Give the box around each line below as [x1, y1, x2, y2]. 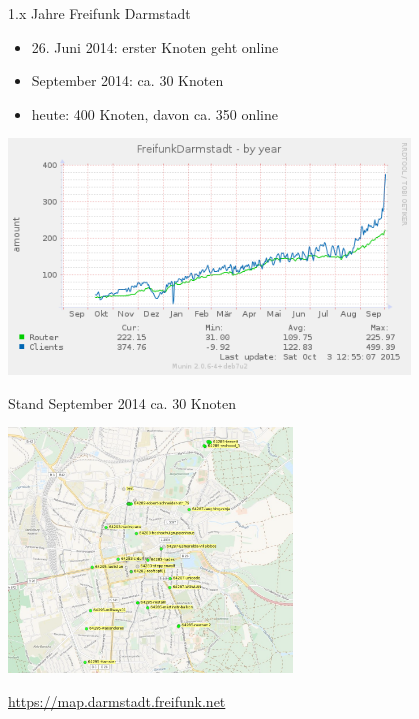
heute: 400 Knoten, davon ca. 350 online [31, 103, 278, 124]
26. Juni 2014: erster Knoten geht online [31, 36, 279, 57]
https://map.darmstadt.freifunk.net [8, 690, 226, 711]
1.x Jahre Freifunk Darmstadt [8, 3, 191, 23]
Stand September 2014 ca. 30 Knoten [8, 392, 236, 413]
